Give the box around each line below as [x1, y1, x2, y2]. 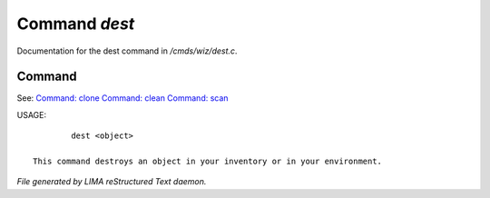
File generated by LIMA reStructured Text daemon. [16, 176, 207, 187]
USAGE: [16, 109, 47, 120]
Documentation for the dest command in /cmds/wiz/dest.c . [16, 45, 238, 56]
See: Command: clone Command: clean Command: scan [16, 93, 229, 104]
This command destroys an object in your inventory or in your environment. [33, 156, 383, 167]
